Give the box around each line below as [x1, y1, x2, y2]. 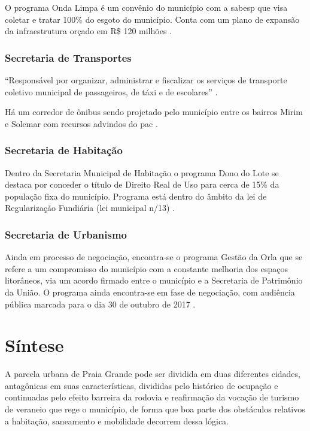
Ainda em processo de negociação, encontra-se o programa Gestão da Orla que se [5, 251, 303, 263]
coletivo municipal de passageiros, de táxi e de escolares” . [5, 85, 218, 98]
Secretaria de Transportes [5, 50, 132, 65]
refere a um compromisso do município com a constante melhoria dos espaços [5, 262, 288, 275]
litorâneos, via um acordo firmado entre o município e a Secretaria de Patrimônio [5, 274, 303, 287]
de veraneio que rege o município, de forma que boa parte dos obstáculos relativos [5, 403, 305, 415]
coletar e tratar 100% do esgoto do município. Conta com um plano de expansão [5, 13, 300, 25]
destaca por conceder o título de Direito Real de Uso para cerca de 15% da [5, 178, 279, 191]
